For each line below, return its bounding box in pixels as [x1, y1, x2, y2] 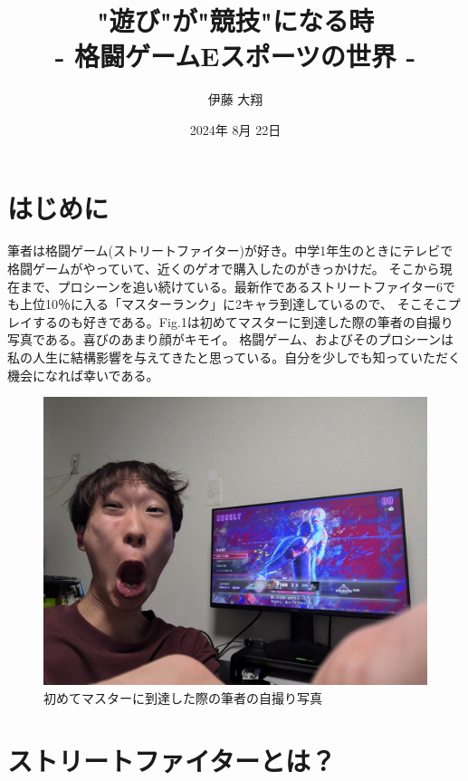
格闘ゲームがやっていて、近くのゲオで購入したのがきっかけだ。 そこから [7, 259, 440, 278]
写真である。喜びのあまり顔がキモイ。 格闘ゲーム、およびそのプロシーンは [7, 330, 454, 349]
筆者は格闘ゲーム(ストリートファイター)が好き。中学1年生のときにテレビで [7, 241, 454, 260]
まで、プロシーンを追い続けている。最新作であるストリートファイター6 [19, 276, 444, 295]
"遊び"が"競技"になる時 [97, 2, 374, 39]
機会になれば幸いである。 [7, 365, 159, 384]
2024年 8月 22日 [189, 120, 282, 139]
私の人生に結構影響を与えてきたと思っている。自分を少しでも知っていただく [7, 348, 462, 366]
